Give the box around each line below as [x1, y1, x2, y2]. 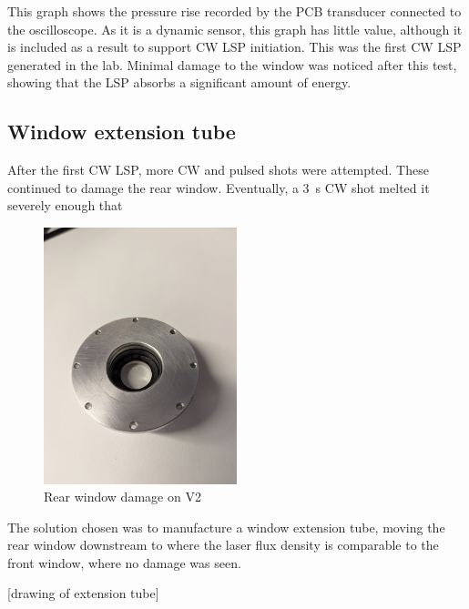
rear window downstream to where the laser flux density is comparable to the [7, 535, 439, 554]
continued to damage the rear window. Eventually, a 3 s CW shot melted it [7, 178, 430, 197]
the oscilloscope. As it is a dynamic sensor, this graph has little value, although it [7, 19, 463, 38]
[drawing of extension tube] [7, 584, 159, 603]
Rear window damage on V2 [44, 487, 201, 506]
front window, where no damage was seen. [7, 553, 241, 572]
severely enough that [7, 196, 123, 215]
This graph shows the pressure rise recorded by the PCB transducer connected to [7, 2, 462, 20]
